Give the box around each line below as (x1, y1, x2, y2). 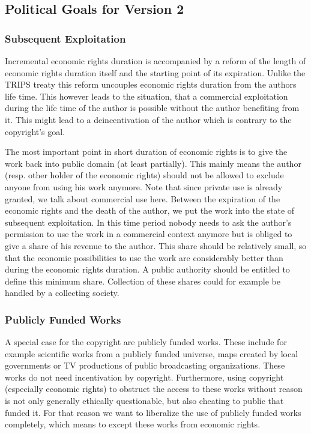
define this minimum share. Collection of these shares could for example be (5, 274, 280, 287)
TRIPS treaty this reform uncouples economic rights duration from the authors (5, 78, 297, 91)
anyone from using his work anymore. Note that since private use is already (5, 180, 283, 193)
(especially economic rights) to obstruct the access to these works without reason (5, 382, 303, 395)
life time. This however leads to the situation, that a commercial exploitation (5, 89, 288, 102)
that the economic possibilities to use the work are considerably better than (5, 251, 283, 264)
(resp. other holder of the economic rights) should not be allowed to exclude (5, 169, 284, 181)
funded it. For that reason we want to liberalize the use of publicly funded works (5, 406, 301, 418)
